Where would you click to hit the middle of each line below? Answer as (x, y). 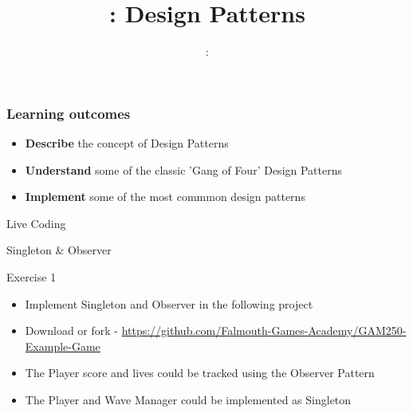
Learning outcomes (69, 113)
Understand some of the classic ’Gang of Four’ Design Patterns (184, 169)
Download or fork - (71, 330)
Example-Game (63, 346)
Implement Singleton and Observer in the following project (169, 303)
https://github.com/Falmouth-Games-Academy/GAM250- (264, 330)
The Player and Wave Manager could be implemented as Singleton (188, 399)
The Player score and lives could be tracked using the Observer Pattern (200, 373)
